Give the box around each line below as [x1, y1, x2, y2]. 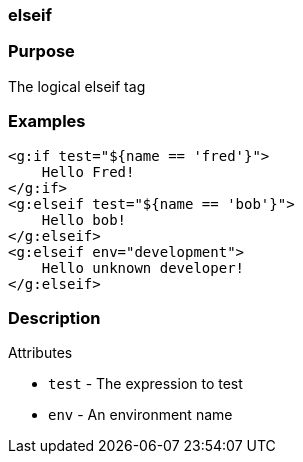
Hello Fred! [41, 163, 135, 180]
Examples [8, 111, 86, 132]
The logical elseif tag [8, 77, 146, 95]
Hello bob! [41, 211, 127, 228]
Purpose [8, 41, 75, 62]
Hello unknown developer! [41, 259, 245, 276]
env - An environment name [48, 406, 233, 424]
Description [8, 307, 101, 328]
